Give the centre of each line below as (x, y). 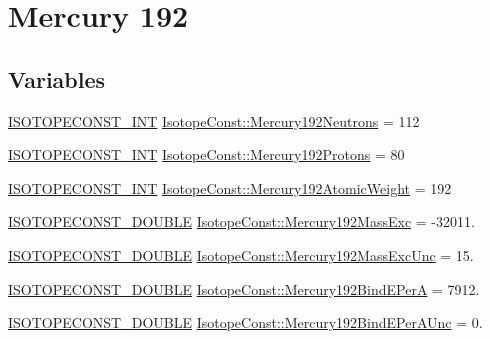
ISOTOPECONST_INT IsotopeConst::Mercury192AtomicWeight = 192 (230, 187)
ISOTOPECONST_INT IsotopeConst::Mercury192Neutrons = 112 (214, 120)
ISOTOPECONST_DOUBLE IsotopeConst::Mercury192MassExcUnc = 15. (241, 254)
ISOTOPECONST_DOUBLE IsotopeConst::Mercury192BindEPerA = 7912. (244, 288)
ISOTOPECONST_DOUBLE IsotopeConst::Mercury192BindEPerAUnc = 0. (245, 322)
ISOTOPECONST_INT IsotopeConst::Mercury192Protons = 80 (206, 154)
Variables (57, 78)
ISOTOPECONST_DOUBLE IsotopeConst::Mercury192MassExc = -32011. (241, 221)
